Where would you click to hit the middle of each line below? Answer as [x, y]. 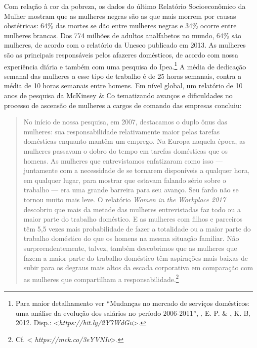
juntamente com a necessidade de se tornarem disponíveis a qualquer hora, [136, 170]
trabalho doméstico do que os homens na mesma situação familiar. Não [131, 238]
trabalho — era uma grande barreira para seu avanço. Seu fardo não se [131, 190]
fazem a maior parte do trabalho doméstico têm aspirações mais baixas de [136, 258]
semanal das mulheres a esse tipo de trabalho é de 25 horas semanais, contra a [123, 76]
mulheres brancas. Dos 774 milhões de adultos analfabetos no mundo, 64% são [123, 35]
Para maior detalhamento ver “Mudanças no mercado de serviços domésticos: [133, 303]
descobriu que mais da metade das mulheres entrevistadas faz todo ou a [132, 209]
